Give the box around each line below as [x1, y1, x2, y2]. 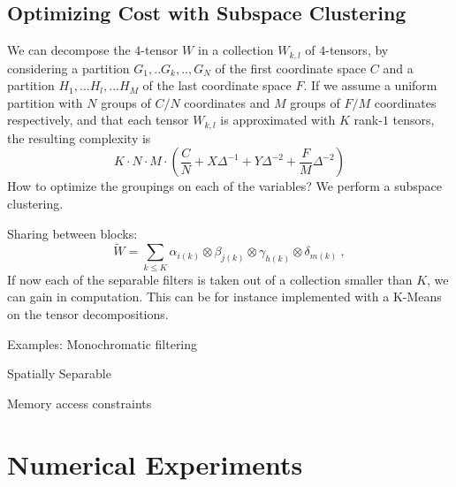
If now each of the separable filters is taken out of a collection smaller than [7, 270, 413, 288]
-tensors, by [325, 41, 389, 59]
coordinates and [184, 93, 270, 111]
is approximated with [220, 110, 336, 129]
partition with [7, 93, 83, 111]
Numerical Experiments [7, 445, 303, 482]
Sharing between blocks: [7, 224, 138, 242]
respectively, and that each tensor [7, 110, 189, 129]
